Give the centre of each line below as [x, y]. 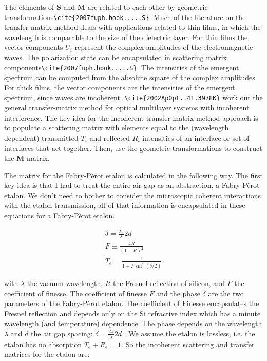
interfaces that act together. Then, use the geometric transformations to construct [133, 148]
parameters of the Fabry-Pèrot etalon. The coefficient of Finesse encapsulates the [132, 303]
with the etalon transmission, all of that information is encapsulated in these [125, 205]
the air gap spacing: [62, 333]
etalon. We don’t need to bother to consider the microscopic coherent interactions [133, 195]
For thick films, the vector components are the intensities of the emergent [120, 87]
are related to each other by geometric [148, 7]
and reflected [110, 137]
